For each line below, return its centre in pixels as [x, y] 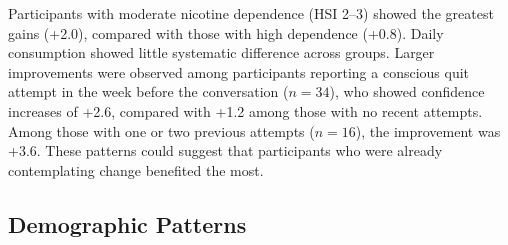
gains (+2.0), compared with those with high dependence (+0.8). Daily [226, 32]
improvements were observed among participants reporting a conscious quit [239, 71]
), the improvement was [428, 130]
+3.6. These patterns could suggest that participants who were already [225, 150]
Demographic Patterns [127, 223]
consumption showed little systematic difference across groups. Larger [221, 52]
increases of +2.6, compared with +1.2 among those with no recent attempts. [245, 110]
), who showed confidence [407, 91]
